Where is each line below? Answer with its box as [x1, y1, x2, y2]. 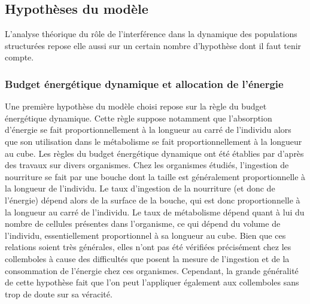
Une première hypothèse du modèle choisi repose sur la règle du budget [5, 100, 267, 113]
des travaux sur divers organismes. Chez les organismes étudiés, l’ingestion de [5, 159, 289, 171]
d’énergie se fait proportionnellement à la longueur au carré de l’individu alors [5, 123, 291, 136]
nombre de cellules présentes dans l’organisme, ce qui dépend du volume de [5, 217, 281, 230]
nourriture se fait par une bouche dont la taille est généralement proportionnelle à [5, 170, 306, 183]
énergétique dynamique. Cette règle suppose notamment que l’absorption [5, 111, 272, 124]
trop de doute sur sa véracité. [5, 287, 113, 300]
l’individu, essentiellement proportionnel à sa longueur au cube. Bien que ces [5, 229, 286, 241]
